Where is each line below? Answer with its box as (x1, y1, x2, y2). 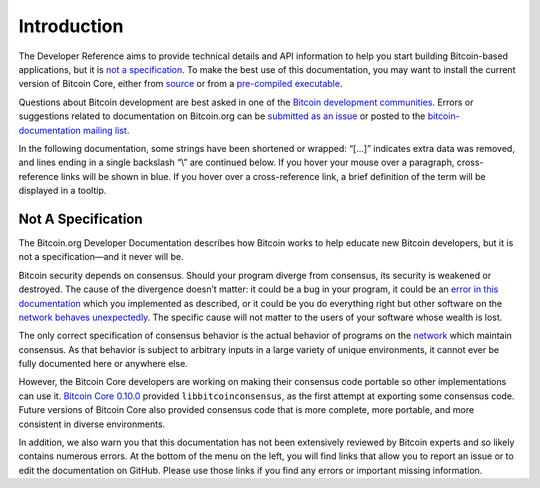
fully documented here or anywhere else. (18, 358, 189, 370)
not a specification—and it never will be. (18, 251, 184, 263)
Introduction (18, 15, 124, 37)
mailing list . (83, 124, 130, 136)
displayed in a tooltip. (18, 185, 107, 197)
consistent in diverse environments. (18, 418, 166, 430)
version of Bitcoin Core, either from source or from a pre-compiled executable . (18, 78, 343, 90)
